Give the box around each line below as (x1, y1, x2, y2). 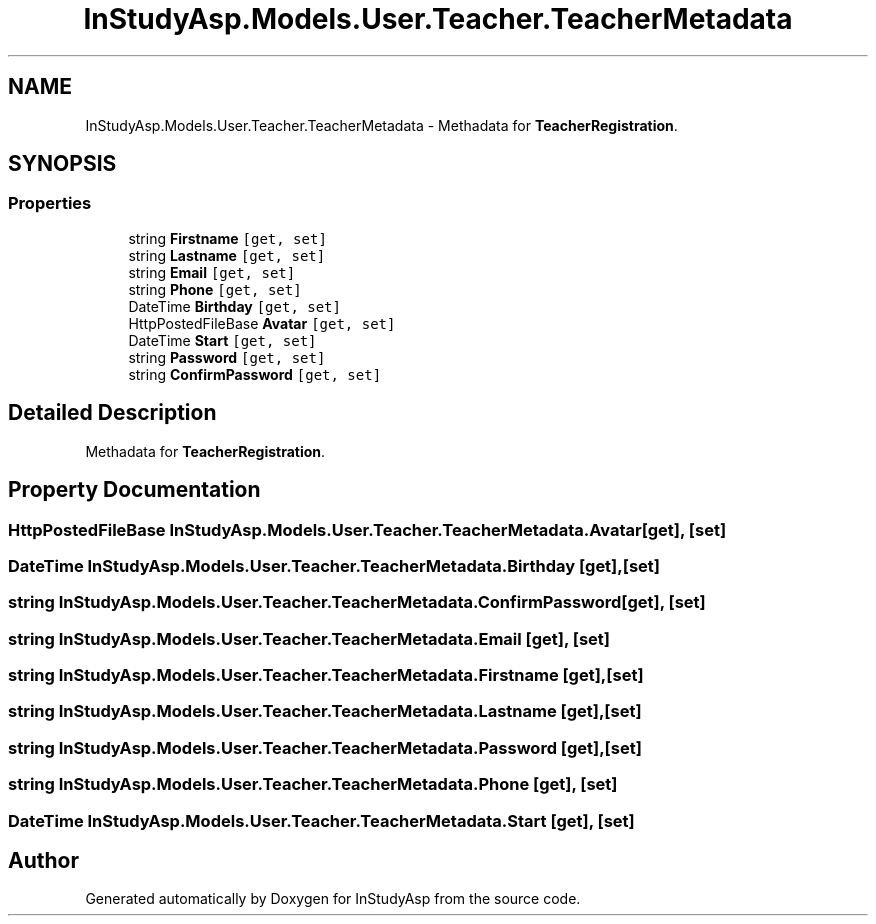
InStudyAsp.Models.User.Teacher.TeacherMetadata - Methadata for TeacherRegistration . (85, 116, 678, 134)
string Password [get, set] (128, 348, 326, 366)
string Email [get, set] (128, 263, 296, 281)
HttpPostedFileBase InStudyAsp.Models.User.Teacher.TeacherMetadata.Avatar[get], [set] (8, 519, 727, 540)
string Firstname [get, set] (128, 229, 327, 247)
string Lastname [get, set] (128, 246, 326, 264)
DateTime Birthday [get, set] (128, 297, 341, 315)
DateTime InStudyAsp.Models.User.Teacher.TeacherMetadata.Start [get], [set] (8, 810, 635, 831)
